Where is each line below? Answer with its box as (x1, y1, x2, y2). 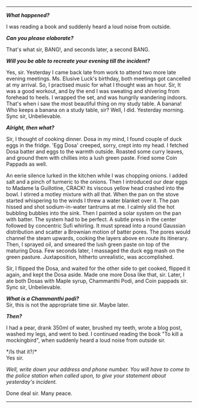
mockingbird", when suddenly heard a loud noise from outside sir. (6, 337, 166, 344)
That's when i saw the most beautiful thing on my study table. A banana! (6, 100, 181, 107)
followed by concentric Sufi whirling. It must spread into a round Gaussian (6, 222, 186, 229)
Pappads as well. (6, 160, 48, 167)
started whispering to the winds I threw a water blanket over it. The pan (6, 197, 180, 204)
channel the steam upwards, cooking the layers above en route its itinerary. (6, 235, 189, 242)
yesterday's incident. (6, 379, 57, 385)
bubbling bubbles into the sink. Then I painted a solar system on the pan (6, 210, 181, 216)
